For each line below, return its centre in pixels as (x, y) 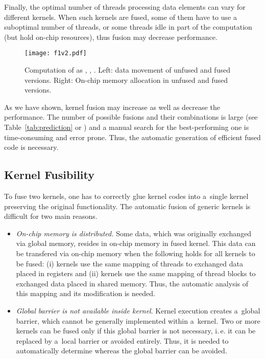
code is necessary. (31, 147)
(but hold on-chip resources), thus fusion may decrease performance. (111, 37)
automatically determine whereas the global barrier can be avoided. (122, 351)
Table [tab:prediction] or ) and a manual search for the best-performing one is (127, 127)
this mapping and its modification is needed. (86, 293)
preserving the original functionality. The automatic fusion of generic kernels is (127, 206)
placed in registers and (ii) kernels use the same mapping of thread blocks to (136, 273)
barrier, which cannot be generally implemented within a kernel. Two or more (138, 320)
